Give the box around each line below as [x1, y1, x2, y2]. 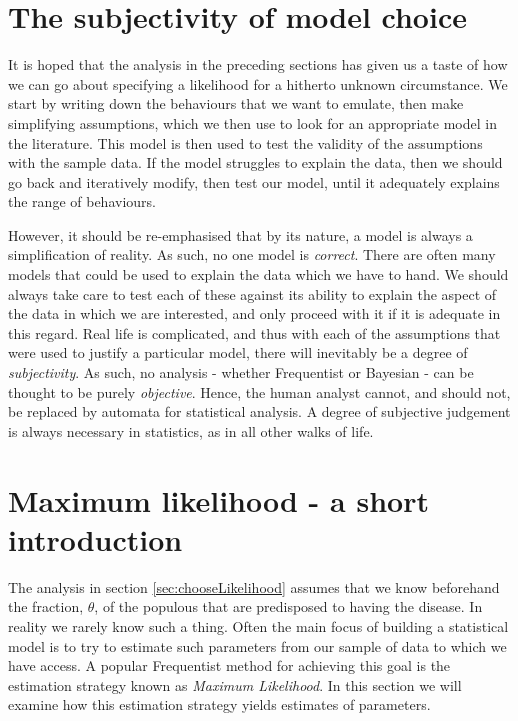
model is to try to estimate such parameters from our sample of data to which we [8, 635, 507, 656]
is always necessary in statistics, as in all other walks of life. [8, 420, 374, 441]
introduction [8, 518, 183, 559]
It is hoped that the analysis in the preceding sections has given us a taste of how [8, 54, 508, 75]
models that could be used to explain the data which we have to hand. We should [8, 264, 509, 285]
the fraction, [8, 596, 84, 617]
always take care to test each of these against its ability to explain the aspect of [8, 283, 497, 304]
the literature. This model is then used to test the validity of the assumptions [8, 132, 483, 153]
